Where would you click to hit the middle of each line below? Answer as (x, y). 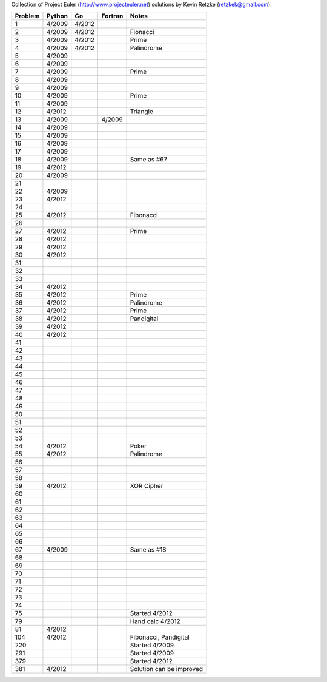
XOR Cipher (147, 486)
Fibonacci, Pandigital (160, 637)
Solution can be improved (166, 669)
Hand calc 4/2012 (155, 621)
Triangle (142, 112)
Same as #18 (148, 550)
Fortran (112, 16)
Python (57, 16)
